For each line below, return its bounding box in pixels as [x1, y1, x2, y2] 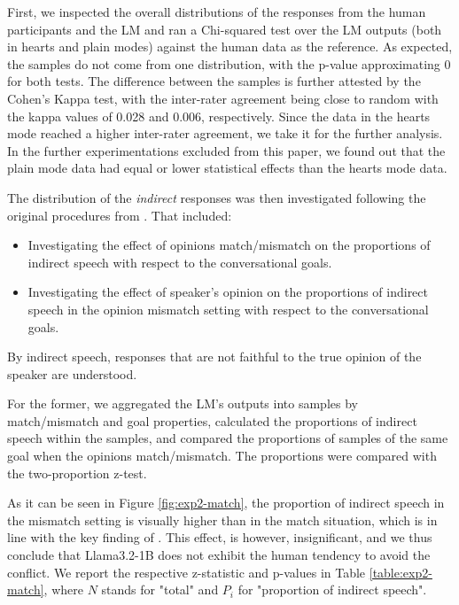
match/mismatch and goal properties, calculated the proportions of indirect [7, 411, 417, 430]
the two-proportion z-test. [7, 463, 147, 482]
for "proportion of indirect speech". [237, 580, 427, 599]
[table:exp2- [369, 562, 432, 581]
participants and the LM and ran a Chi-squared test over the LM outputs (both [7, 19, 442, 38]
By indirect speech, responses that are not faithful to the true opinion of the [7, 347, 422, 366]
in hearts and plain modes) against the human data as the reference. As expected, [7, 37, 453, 56]
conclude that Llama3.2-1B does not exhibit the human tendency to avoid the [7, 546, 431, 564]
